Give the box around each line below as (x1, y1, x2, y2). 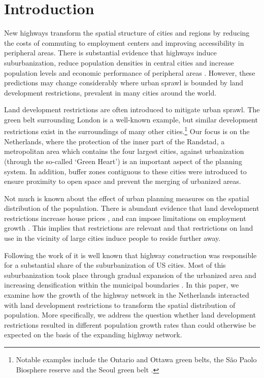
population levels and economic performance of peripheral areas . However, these (4, 67, 255, 78)
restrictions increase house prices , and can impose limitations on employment (4, 212, 246, 223)
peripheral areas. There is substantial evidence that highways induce (4, 47, 217, 58)
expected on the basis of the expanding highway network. (4, 329, 182, 340)
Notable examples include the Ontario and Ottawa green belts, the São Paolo (16, 354, 257, 364)
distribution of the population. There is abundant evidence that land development (4, 203, 259, 213)
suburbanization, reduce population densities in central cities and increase (4, 57, 234, 68)
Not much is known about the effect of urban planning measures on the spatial (4, 193, 249, 203)
